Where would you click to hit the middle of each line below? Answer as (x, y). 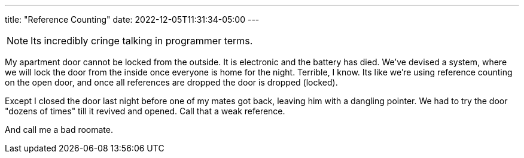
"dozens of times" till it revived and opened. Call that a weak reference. (145, 111)
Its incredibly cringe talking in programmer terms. (142, 41)
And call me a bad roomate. (59, 130)
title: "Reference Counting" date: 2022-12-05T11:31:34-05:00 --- (132, 19)
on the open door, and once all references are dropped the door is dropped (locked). (171, 82)
